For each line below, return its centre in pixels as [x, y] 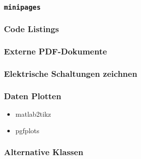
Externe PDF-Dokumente [56, 51]
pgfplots [27, 130]
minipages [22, 7]
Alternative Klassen [44, 152]
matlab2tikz [33, 114]
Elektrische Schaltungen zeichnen [71, 74]
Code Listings [31, 29]
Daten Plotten [33, 96]
